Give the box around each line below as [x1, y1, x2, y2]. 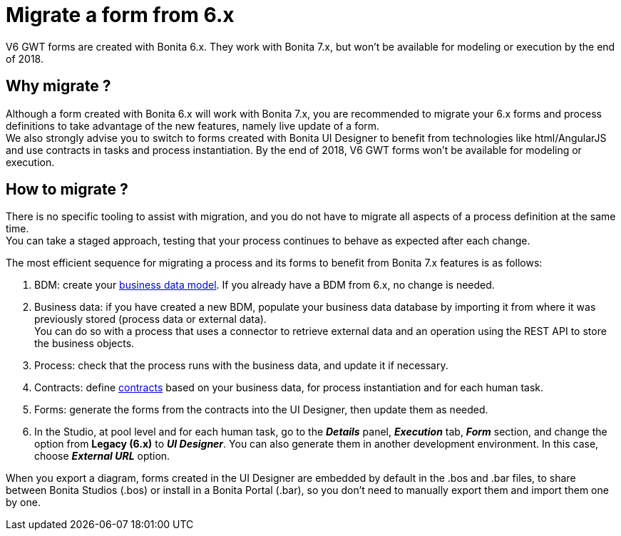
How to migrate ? [6, 180, 128, 199]
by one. [6, 496, 41, 509]
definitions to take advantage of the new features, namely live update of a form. [6, 119, 380, 132]
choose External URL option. [34, 450, 170, 463]
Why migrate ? [6, 77, 111, 96]
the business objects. [34, 337, 135, 350]
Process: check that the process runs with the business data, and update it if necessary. [34, 359, 448, 372]
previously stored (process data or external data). [34, 313, 267, 326]
